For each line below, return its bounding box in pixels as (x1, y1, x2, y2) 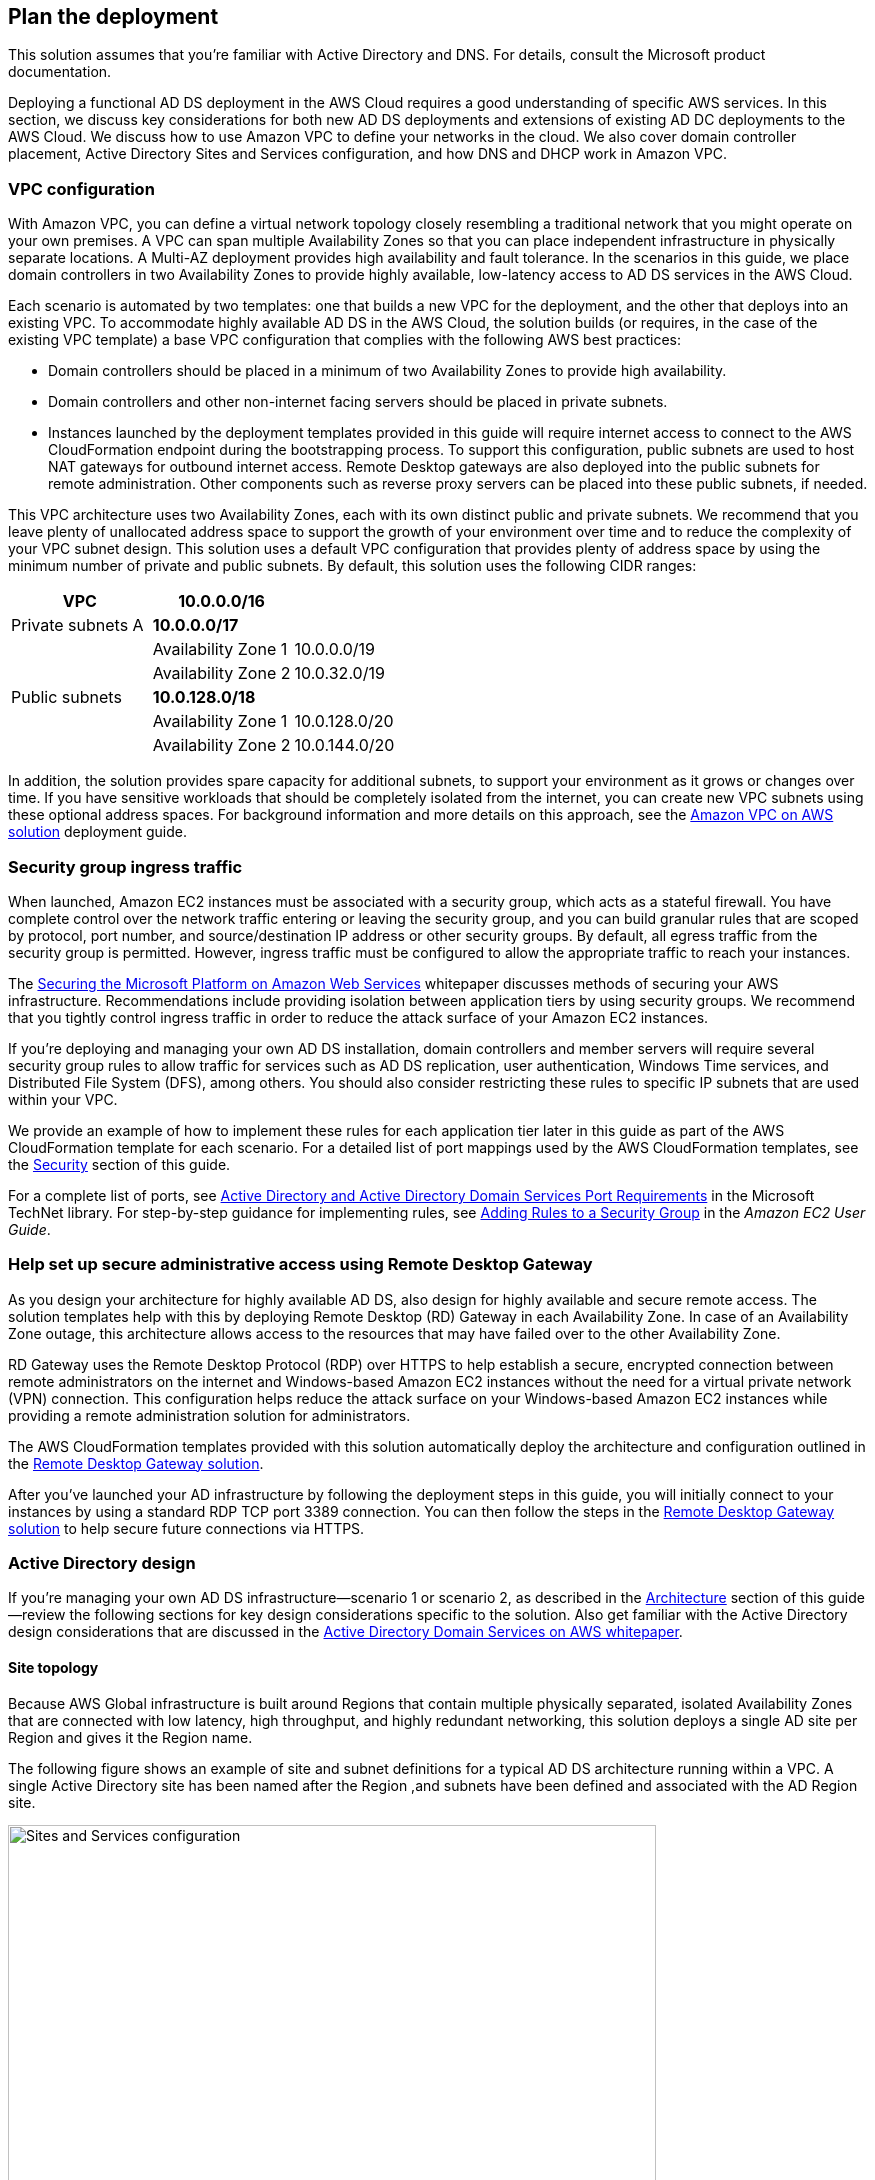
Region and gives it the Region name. (8, 1728, 253, 1746)
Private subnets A (11, 615, 144, 636)
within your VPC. (8, 1090, 118, 1108)
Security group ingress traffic (8, 856, 243, 877)
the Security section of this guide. (8, 1155, 231, 1173)
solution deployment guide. (8, 823, 187, 841)
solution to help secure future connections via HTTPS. (8, 1519, 365, 1537)
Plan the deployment (8, 4, 219, 29)
